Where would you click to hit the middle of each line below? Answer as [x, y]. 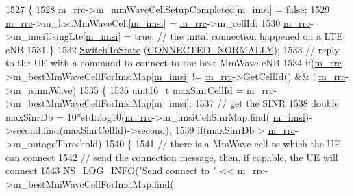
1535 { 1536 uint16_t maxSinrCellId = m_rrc [176, 89]
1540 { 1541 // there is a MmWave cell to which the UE [223, 143]
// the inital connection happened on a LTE [250, 36]
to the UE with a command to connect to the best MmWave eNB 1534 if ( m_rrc [174, 63]
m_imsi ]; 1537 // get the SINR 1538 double [246, 103]
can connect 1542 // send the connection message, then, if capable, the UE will [172, 157]
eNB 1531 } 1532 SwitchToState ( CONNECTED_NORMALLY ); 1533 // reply [173, 49]
